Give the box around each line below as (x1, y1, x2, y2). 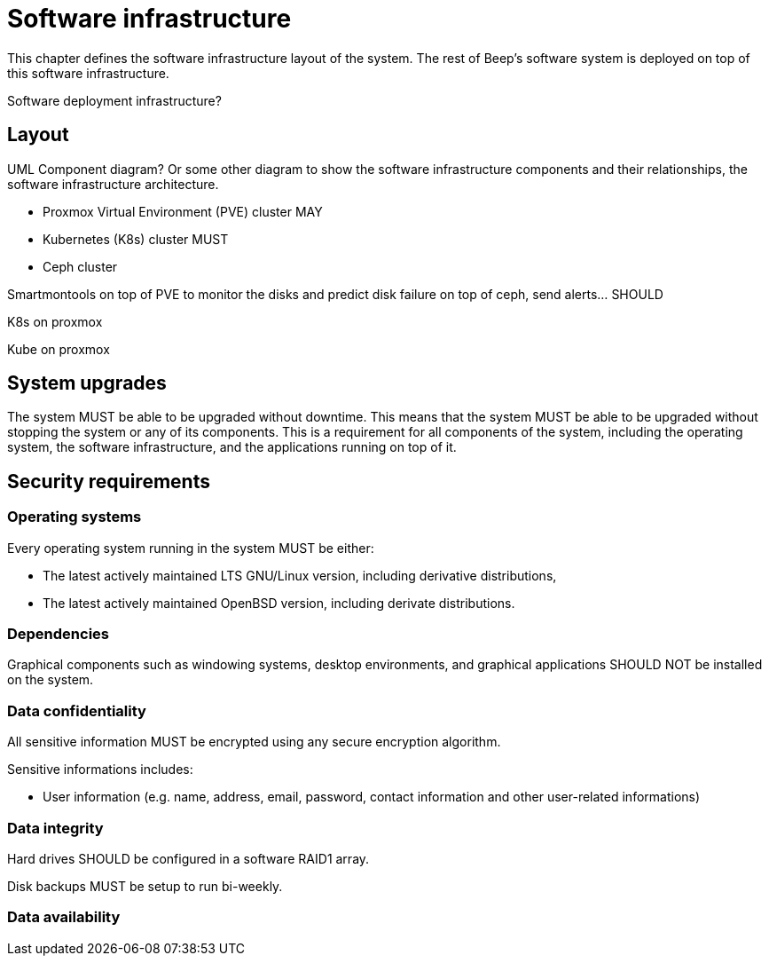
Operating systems (7, 508, 142, 526)
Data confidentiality (7, 701, 146, 720)
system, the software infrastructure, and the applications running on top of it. (7, 439, 457, 455)
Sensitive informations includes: (7, 762, 193, 778)
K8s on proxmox (7, 313, 103, 329)
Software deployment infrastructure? (7, 92, 222, 108)
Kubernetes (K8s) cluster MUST (43, 231, 229, 247)
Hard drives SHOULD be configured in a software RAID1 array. (7, 850, 370, 866)
